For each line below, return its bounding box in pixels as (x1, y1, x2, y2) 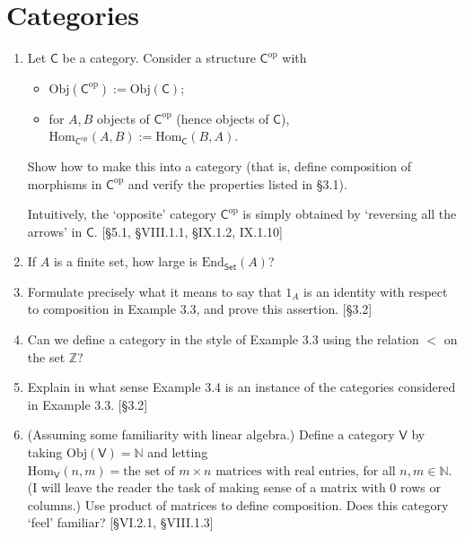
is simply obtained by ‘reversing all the (242, 204, 457, 223)
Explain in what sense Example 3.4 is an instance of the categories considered (27, 377, 456, 396)
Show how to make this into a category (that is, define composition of (27, 156, 412, 175)
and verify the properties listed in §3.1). (127, 174, 347, 193)
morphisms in (27, 174, 102, 193)
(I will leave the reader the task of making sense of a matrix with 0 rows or (27, 478, 441, 497)
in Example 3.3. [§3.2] (27, 395, 148, 413)
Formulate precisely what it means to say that (27, 282, 282, 300)
